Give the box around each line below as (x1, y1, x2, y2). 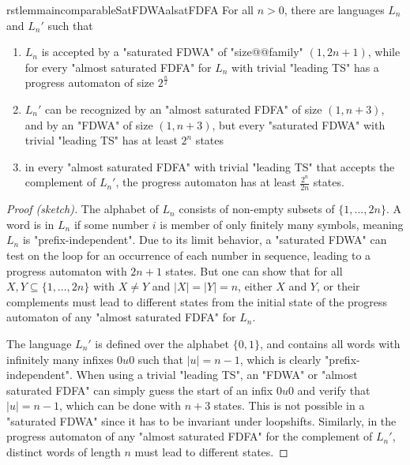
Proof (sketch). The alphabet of (6, 201, 159, 217)
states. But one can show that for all (165, 262, 343, 279)
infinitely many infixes (6, 351, 114, 367)
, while (367, 43, 401, 60)
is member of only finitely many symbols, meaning (160, 216, 404, 232)
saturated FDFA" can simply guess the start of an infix (6, 381, 273, 398)
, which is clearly (239, 351, 322, 367)
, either (238, 278, 273, 294)
